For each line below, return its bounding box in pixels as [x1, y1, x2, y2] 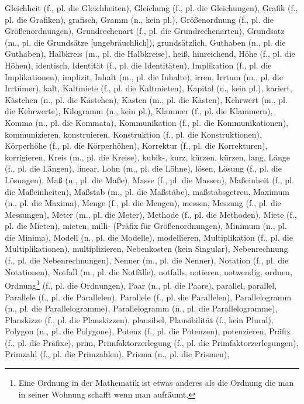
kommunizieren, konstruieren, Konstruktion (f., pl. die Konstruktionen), [5, 128, 262, 140]
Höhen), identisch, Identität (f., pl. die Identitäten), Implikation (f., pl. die [5, 59, 272, 71]
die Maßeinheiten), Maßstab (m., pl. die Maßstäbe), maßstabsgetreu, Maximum [5, 185, 289, 197]
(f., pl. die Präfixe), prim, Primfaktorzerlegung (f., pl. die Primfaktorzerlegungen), [5, 336, 299, 348]
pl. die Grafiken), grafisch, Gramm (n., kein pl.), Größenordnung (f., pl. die [5, 13, 274, 25]
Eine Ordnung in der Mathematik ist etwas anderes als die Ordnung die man [18, 376, 294, 389]
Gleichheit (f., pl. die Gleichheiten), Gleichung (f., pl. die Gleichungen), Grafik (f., [5, 2, 298, 13]
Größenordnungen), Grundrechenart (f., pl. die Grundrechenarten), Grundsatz [5, 25, 285, 37]
